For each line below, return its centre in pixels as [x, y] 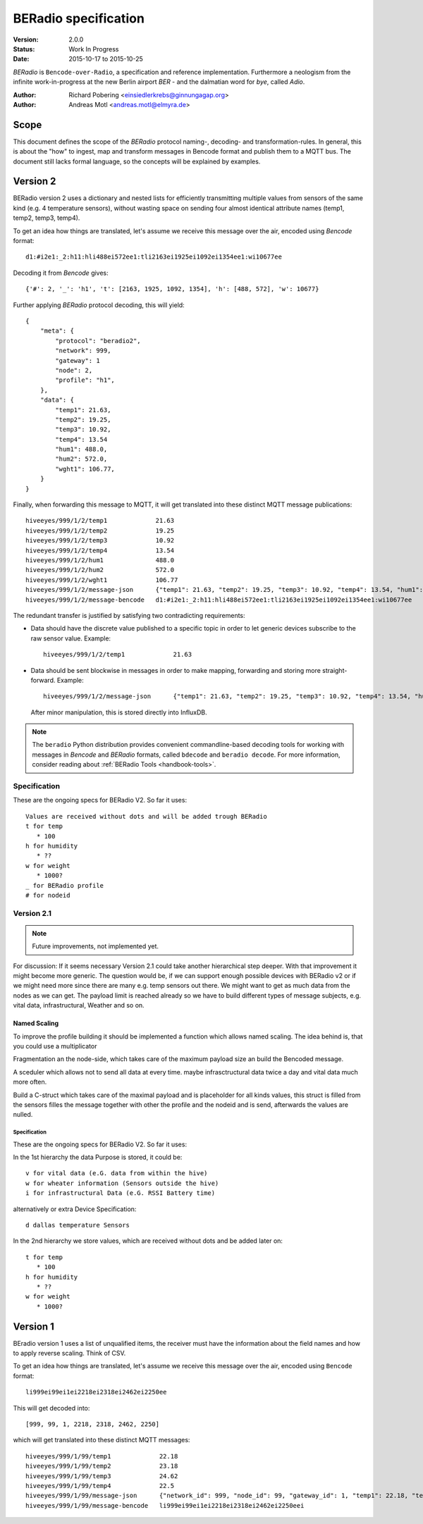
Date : [21, 59]
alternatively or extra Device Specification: [75, 1209]
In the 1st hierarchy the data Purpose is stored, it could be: [98, 1157]
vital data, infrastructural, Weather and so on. [79, 1005]
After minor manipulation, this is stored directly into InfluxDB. [119, 712]
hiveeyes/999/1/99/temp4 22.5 [100, 1486]
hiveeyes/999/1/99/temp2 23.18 [102, 1466]
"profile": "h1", [85, 380]
